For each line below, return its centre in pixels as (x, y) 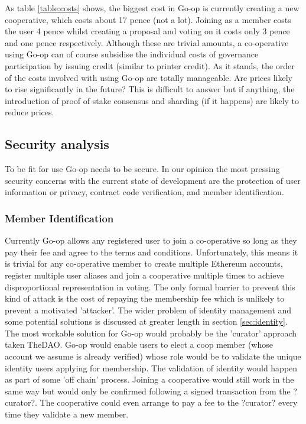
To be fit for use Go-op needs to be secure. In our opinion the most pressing (142, 169)
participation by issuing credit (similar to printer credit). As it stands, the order (150, 65)
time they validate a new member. (67, 414)
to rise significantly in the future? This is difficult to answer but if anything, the (150, 89)
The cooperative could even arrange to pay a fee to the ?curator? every (169, 402)
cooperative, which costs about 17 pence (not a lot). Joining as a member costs (148, 19)
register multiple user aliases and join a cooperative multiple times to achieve (144, 275)
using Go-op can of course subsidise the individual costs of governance (132, 54)
